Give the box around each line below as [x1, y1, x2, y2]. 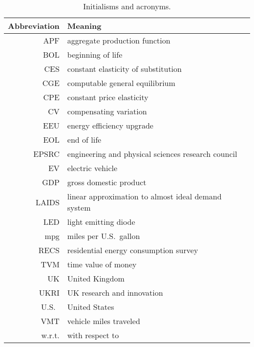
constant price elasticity [67, 91, 148, 103]
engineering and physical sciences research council [67, 148, 237, 159]
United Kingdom [67, 273, 125, 284]
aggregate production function [67, 35, 170, 46]
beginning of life [67, 49, 123, 60]
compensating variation [67, 106, 147, 117]
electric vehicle [67, 162, 118, 173]
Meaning [67, 20, 102, 31]
